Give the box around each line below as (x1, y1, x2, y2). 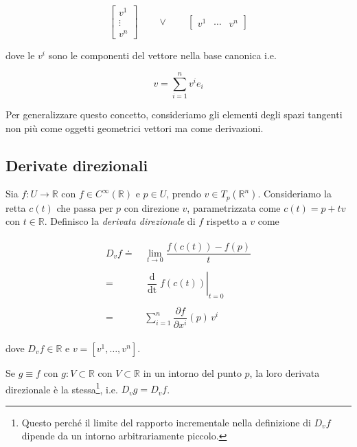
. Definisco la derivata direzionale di (44, 214, 196, 228)
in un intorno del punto (143, 365, 242, 380)
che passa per (56, 200, 113, 215)
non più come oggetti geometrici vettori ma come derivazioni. (5, 120, 264, 135)
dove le (5, 48, 35, 63)
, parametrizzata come (187, 200, 281, 215)
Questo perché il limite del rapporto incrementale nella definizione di (21, 415, 311, 429)
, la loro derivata (249, 365, 320, 380)
